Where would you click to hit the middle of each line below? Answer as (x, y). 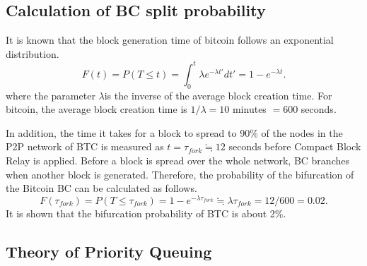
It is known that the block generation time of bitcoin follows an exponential (170, 40)
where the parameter (51, 95)
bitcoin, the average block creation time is (97, 109)
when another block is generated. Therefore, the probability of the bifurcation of (180, 174)
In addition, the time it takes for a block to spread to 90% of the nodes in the (174, 132)
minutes (249, 109)
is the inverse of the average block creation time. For (218, 95)
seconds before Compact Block (295, 146)
